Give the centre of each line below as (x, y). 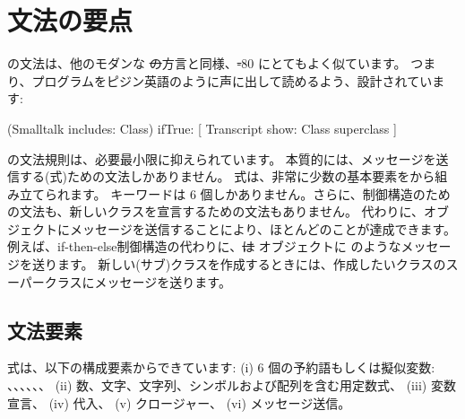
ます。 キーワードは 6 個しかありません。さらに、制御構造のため (260, 193)
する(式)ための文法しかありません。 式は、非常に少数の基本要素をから (227, 176)
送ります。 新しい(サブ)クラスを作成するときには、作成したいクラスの (239, 264)
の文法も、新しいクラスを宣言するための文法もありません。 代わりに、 (216, 211)
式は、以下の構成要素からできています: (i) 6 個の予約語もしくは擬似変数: (221, 367)
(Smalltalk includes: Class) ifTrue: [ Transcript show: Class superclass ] (202, 128)
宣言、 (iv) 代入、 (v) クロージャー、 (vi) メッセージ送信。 (179, 402)
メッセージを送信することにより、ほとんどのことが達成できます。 (263, 228)
